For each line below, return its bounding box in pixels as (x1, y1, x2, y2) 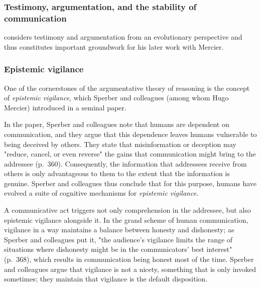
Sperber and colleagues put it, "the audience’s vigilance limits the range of (4, 234, 233, 244)
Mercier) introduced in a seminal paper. (4, 102, 126, 112)
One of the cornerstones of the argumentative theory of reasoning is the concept (4, 82, 250, 93)
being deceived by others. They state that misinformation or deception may (4, 138, 236, 149)
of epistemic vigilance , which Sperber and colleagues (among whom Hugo (4, 92, 229, 103)
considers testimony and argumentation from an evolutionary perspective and (4, 32, 242, 42)
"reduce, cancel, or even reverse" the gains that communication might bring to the (4, 149, 256, 159)
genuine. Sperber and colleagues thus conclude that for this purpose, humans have (4, 178, 257, 188)
